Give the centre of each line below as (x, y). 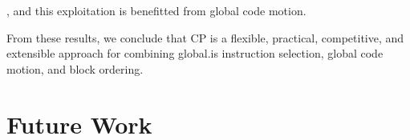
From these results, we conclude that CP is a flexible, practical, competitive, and (205, 37)
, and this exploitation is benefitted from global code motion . (156, 10)
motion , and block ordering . (75, 68)
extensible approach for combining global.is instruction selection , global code (195, 53)
